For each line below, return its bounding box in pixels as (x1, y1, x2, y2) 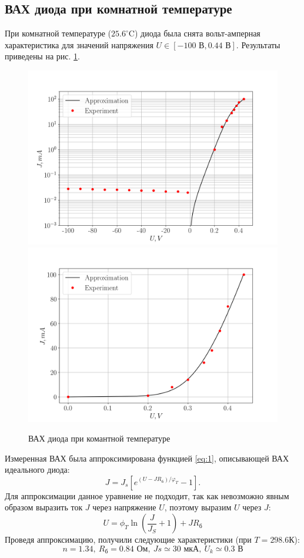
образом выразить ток (5, 501, 83, 513)
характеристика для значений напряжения (5, 38, 153, 51)
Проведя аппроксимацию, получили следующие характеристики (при (5, 533, 252, 546)
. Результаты (236, 38, 280, 51)
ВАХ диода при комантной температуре (28, 432, 171, 445)
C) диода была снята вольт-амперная (128, 27, 260, 39)
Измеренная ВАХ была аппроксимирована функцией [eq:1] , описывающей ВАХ (5, 452, 289, 464)
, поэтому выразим (164, 501, 232, 513)
